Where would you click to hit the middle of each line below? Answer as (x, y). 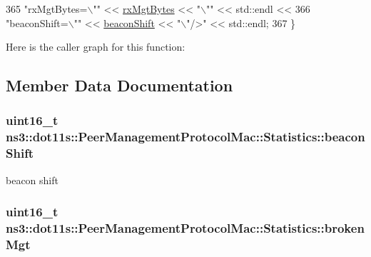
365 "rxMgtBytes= (47, 9)
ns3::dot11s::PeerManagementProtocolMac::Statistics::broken (185, 228)
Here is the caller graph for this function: (96, 47)
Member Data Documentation (120, 85)
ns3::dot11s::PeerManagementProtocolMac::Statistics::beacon (185, 137)
